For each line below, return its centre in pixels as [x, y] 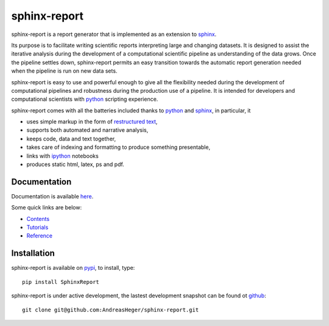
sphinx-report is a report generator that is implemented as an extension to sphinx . [114, 34]
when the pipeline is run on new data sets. [64, 71]
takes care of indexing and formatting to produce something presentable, [118, 147]
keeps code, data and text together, [71, 139]
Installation [33, 253]
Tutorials [37, 227]
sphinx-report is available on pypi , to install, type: [73, 268]
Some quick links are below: [47, 208]
